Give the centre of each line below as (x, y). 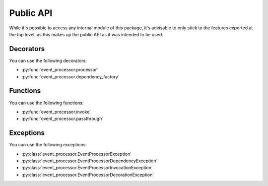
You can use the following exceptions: (48, 145)
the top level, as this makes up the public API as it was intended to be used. (86, 34)
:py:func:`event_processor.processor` (60, 70)
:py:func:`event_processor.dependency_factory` (70, 76)
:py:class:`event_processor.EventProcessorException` (76, 154)
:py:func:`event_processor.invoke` (56, 112)
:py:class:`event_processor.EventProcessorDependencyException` (90, 161)
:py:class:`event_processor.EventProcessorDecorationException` (88, 175)
